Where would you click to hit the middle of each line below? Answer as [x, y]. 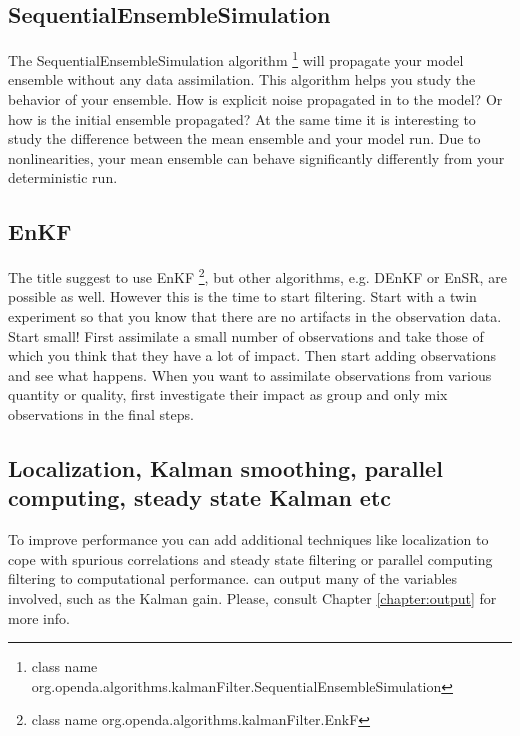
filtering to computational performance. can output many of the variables [233, 578]
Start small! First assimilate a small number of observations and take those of [246, 335]
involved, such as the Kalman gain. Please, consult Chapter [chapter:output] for [252, 598]
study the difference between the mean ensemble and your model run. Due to [244, 138]
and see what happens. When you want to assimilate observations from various [250, 374]
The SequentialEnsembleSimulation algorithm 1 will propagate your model [236, 58]
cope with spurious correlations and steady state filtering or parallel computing [250, 558]
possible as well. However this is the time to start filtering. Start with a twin [242, 296]
